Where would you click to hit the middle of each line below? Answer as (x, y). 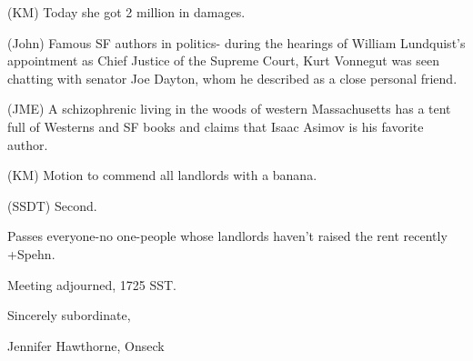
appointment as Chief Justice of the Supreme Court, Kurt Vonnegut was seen (224, 60)
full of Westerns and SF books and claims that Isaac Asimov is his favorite (216, 126)
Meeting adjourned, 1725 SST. (92, 284)
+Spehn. (31, 253)
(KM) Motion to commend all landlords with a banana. (162, 175)
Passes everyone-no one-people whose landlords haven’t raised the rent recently (227, 236)
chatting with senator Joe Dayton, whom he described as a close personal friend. (232, 78)
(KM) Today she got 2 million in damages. (126, 12)
